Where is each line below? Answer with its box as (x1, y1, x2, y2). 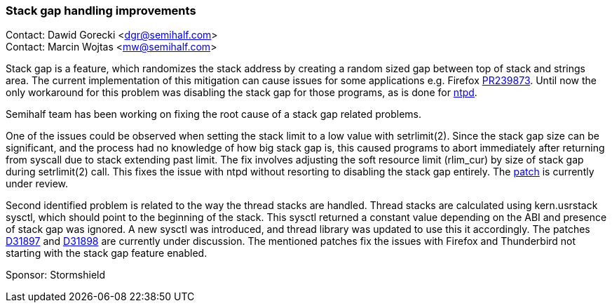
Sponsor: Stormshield (6, 269, 106, 281)
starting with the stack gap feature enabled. (6, 247, 208, 260)
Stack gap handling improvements (6, 4, 196, 18)
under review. (6, 178, 69, 190)
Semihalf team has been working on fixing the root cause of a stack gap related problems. (6, 108, 422, 121)
